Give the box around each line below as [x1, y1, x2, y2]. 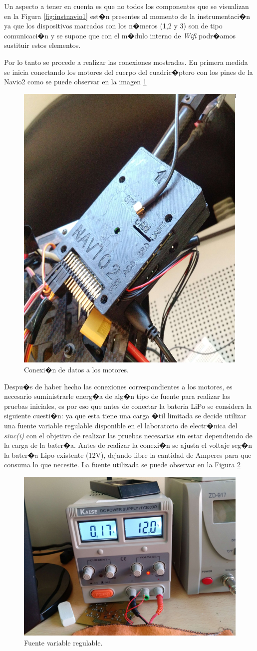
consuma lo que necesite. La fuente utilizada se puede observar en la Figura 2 [4, 459, 241, 470]
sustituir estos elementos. [4, 40, 81, 50]
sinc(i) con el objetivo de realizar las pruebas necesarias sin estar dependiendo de [4, 430, 253, 440]
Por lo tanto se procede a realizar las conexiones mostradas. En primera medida [4, 56, 248, 67]
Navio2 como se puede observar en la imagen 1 [4, 76, 147, 87]
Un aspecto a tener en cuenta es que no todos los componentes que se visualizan [4, 1, 249, 11]
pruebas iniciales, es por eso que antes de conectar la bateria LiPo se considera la [4, 400, 252, 411]
